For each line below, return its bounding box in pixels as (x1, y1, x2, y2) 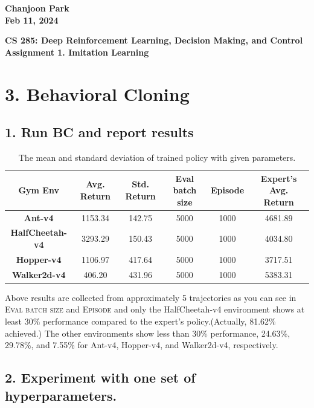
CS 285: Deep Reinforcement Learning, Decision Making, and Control (5, 34, 303, 47)
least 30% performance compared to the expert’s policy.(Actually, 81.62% (5, 314, 276, 327)
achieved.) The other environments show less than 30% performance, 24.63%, (5, 326, 290, 339)
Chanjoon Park (5, 2, 69, 14)
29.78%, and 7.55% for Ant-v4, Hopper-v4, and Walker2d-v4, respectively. (5, 338, 278, 351)
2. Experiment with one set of (5, 368, 196, 387)
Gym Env (18, 184, 59, 196)
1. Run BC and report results (5, 123, 194, 141)
